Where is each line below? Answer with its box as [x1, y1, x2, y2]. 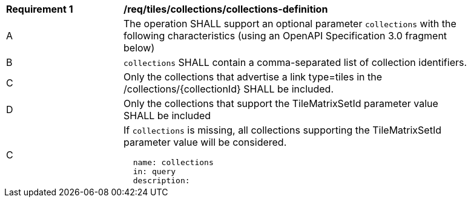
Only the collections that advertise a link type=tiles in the [124, 71, 382, 83]
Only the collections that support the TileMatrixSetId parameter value [124, 97, 438, 109]
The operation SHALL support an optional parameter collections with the [124, 18, 456, 30]
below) [124, 42, 155, 54]
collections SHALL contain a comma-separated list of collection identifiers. [124, 56, 467, 68]
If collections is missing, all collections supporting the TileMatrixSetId [124, 124, 442, 136]
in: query [133, 167, 176, 176]
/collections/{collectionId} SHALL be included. [124, 83, 334, 95]
